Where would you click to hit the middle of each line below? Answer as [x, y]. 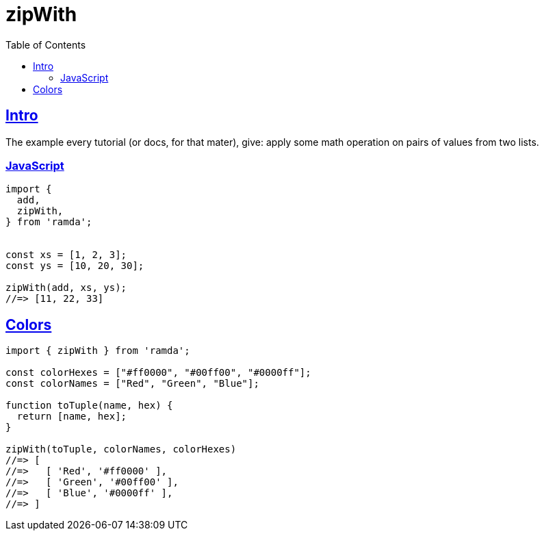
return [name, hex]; [72, 417]
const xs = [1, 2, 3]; [66, 255]
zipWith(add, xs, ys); [66, 288]
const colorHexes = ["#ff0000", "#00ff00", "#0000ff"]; [158, 373]
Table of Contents [46, 44]
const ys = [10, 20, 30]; [75, 266]
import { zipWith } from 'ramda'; [98, 351]
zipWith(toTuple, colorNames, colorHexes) [121, 449]
